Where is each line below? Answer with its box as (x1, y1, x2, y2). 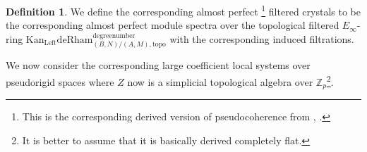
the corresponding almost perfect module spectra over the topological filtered (6, 18, 339, 32)
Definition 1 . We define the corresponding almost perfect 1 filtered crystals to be (6, 2, 361, 18)
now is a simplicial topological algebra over (127, 74, 313, 89)
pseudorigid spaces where (6, 74, 114, 89)
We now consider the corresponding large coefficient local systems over (6, 58, 311, 72)
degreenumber (92, 32, 136, 40)
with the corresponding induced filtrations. (169, 31, 354, 46)
